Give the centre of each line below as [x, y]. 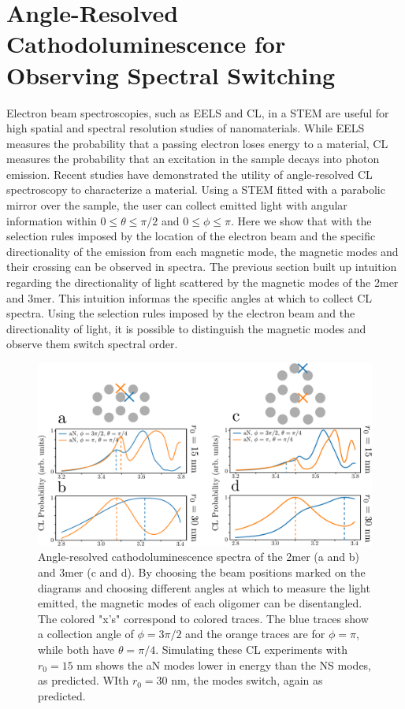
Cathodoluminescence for [146, 44]
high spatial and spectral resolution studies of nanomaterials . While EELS [186, 128]
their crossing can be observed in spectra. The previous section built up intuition [202, 267]
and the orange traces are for [255, 634]
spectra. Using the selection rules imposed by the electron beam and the [181, 313]
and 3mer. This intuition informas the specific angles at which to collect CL [189, 297]
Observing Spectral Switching [171, 74]
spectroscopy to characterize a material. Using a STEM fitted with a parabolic [196, 189]
